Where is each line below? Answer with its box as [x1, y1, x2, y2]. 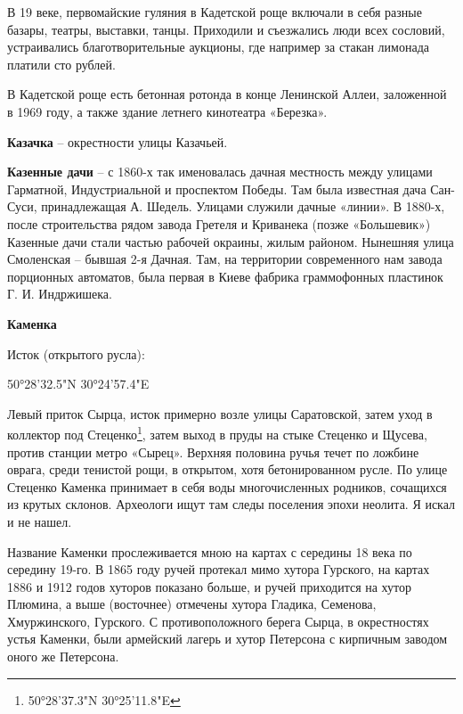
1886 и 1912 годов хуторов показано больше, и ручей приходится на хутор [7, 577, 412, 595]
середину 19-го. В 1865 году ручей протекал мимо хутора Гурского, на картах [7, 560, 430, 579]
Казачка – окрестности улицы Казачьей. [7, 132, 228, 151]
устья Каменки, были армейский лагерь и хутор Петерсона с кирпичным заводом [7, 629, 448, 648]
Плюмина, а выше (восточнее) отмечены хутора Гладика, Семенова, [7, 595, 377, 613]
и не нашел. [7, 512, 72, 530]
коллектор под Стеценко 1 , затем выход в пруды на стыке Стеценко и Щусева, [7, 423, 427, 443]
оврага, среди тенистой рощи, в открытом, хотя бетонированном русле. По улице [7, 460, 448, 479]
